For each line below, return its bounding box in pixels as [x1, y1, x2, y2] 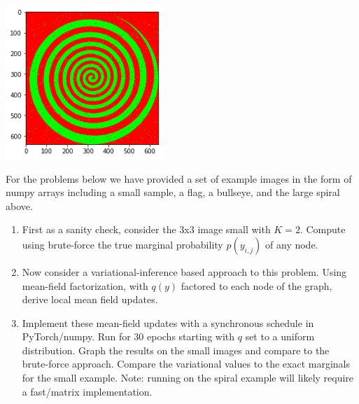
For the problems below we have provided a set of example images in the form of [6, 171, 352, 186]
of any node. [265, 237, 318, 251]
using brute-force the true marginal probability [22, 237, 223, 251]
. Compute [300, 222, 346, 237]
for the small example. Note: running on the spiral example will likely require [22, 370, 354, 385]
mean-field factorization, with [22, 278, 148, 293]
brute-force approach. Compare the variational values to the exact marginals [22, 356, 351, 371]
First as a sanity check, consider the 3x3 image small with [22, 222, 271, 237]
